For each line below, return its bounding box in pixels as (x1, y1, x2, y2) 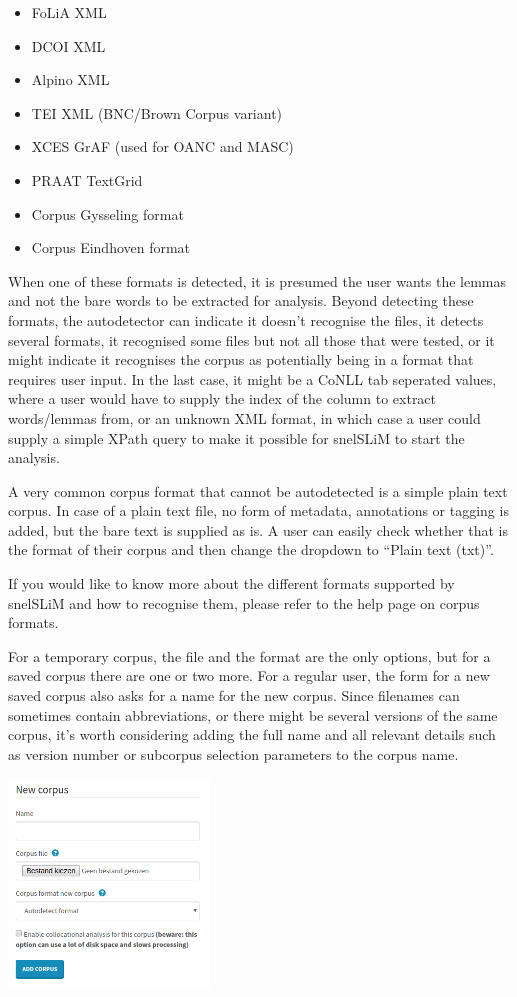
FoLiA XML (31, 2, 107, 22)
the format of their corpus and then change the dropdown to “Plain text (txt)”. (8, 539, 494, 560)
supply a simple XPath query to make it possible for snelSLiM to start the (8, 427, 465, 448)
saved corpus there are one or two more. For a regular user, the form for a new (8, 665, 490, 686)
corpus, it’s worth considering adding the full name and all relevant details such (8, 724, 496, 745)
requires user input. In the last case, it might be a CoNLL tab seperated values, (8, 368, 497, 389)
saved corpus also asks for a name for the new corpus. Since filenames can (8, 685, 460, 706)
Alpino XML (31, 69, 110, 90)
